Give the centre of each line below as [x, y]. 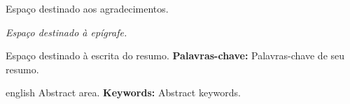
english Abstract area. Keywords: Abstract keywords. [123, 92]
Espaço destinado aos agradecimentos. [87, 8]
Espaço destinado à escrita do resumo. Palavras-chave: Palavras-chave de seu [175, 55]
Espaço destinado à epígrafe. [66, 32]
